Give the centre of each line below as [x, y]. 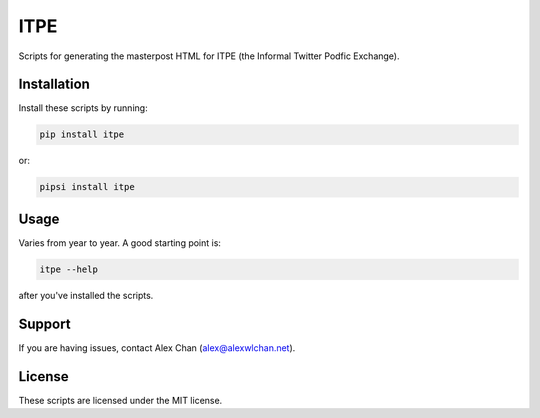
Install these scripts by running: [83, 108]
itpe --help [69, 269]
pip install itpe [82, 134]
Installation [54, 84]
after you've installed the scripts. [86, 295]
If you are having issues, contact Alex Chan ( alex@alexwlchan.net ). [157, 347]
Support [44, 323]
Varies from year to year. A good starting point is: [120, 242]
